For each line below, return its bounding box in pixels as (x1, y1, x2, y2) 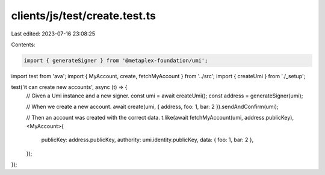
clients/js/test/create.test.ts (11, 9, 156, 22)
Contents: (11, 41, 36, 48)
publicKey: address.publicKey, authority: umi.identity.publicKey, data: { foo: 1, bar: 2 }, (41, 136, 254, 144)
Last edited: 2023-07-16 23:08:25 (11, 30, 96, 37)
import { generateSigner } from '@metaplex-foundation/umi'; (23, 57, 208, 64)
